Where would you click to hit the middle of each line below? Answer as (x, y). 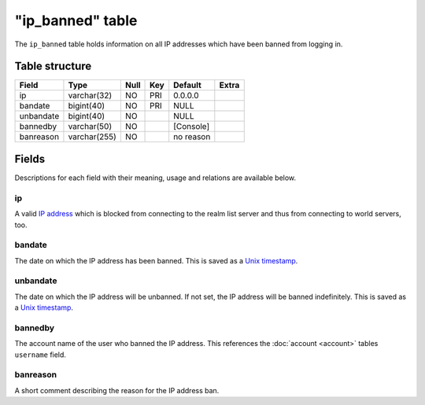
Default (188, 85)
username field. (41, 355)
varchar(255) (92, 137)
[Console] (192, 127)
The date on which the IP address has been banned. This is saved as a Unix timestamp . (156, 260)
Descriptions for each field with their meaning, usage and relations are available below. (155, 178)
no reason (192, 137)
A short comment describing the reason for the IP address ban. (117, 390)
